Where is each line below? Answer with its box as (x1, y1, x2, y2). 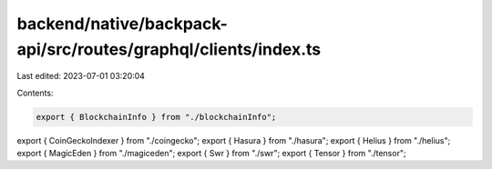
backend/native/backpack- (16, 14, 228, 34)
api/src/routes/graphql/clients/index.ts (16, 39, 322, 59)
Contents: (16, 87, 54, 98)
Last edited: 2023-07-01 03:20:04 (16, 71, 146, 82)
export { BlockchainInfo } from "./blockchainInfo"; (36, 112, 277, 122)
